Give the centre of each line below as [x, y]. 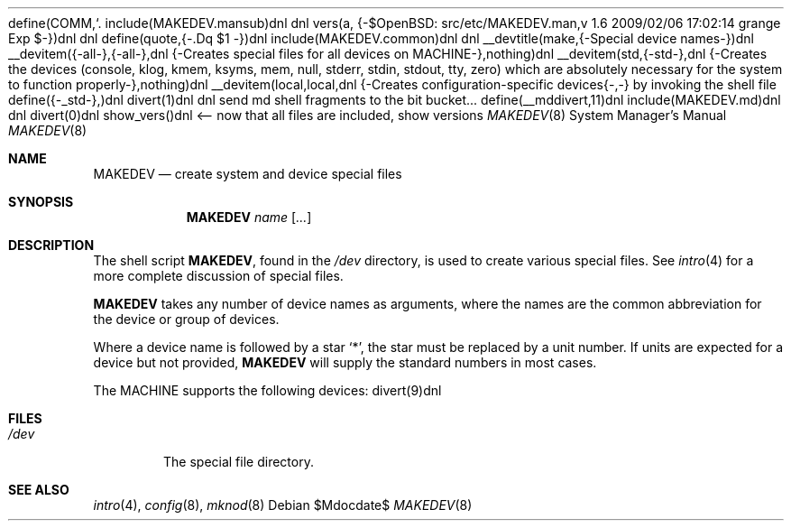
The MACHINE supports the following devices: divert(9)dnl [267, 390]
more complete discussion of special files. [218, 276]
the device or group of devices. [186, 319]
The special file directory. [239, 462]
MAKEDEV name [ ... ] [249, 217]
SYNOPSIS [41, 202]
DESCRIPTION [51, 245]
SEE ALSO [39, 490]
